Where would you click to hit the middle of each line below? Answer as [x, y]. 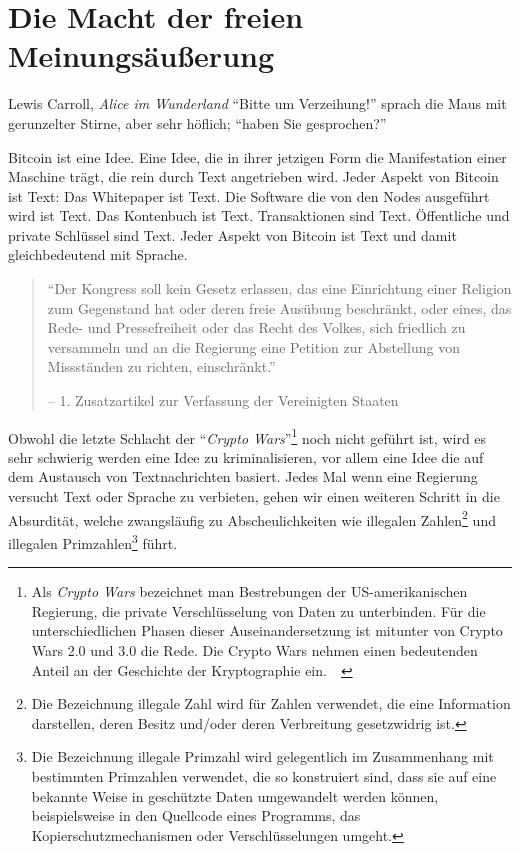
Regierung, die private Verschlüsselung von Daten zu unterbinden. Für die [258, 610]
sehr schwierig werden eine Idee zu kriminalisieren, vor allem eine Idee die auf [246, 456]
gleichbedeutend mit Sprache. [98, 254]
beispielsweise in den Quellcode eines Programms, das [196, 815]
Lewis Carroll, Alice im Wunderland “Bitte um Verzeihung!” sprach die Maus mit [257, 103]
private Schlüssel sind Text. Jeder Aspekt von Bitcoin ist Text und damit [232, 234]
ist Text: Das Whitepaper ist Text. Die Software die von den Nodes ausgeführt [249, 195]
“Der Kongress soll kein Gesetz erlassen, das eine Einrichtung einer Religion [279, 288]
